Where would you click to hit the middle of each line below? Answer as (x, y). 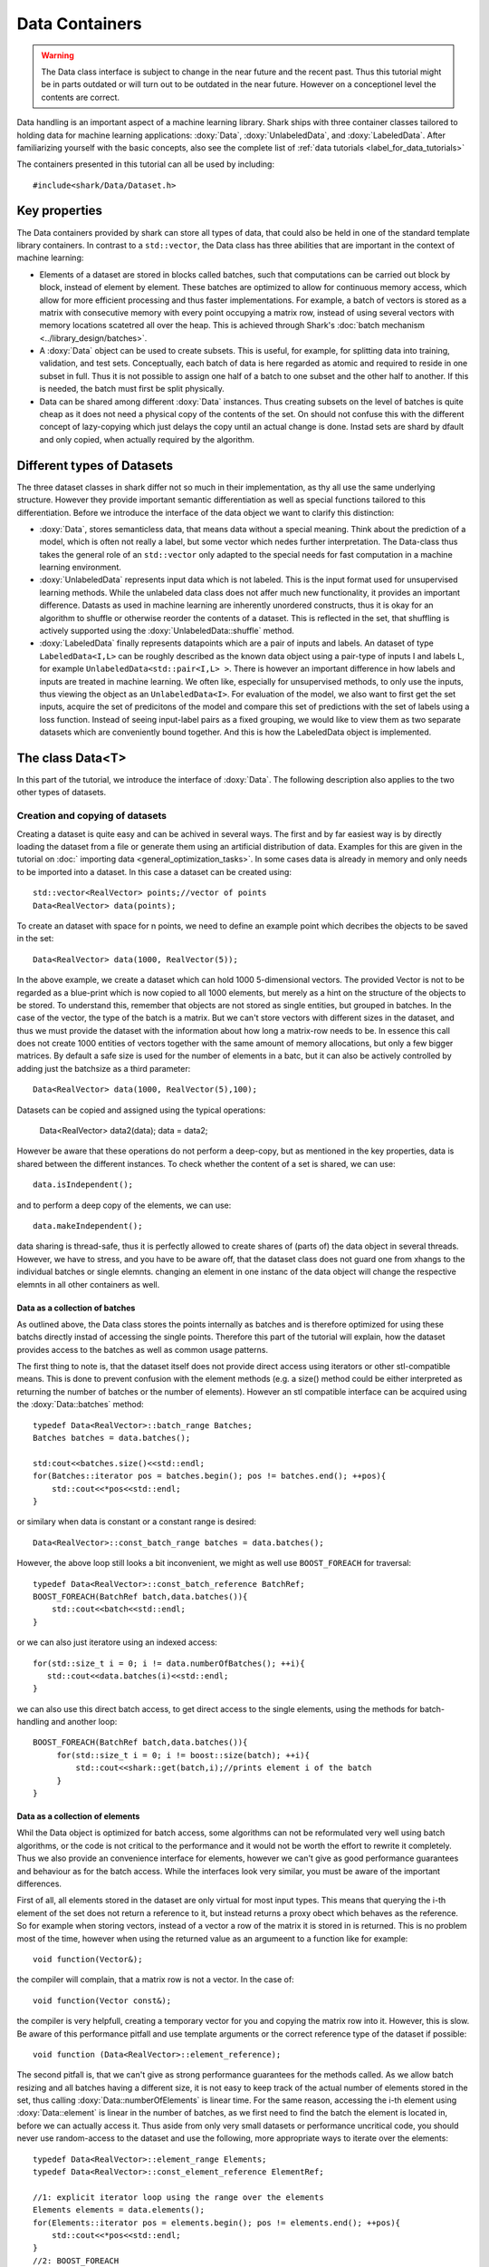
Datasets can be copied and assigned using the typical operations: (141, 1110)
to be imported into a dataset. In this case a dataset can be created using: (154, 871)
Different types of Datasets (95, 466)
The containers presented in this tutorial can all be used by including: (146, 164)
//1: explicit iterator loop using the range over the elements (179, 2197)
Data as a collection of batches (76, 1308)
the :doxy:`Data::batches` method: (80, 1405)
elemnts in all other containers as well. (88, 1284)
